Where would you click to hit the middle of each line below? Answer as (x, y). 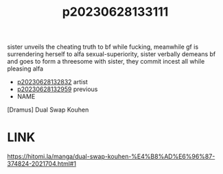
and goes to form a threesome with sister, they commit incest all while (106, 62)
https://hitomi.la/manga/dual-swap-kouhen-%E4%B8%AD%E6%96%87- (111, 157)
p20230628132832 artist (52, 82)
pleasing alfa (25, 69)
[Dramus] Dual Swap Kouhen (48, 110)
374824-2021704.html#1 (42, 164)
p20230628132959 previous (57, 89)
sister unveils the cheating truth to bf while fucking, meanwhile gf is (103, 47)
